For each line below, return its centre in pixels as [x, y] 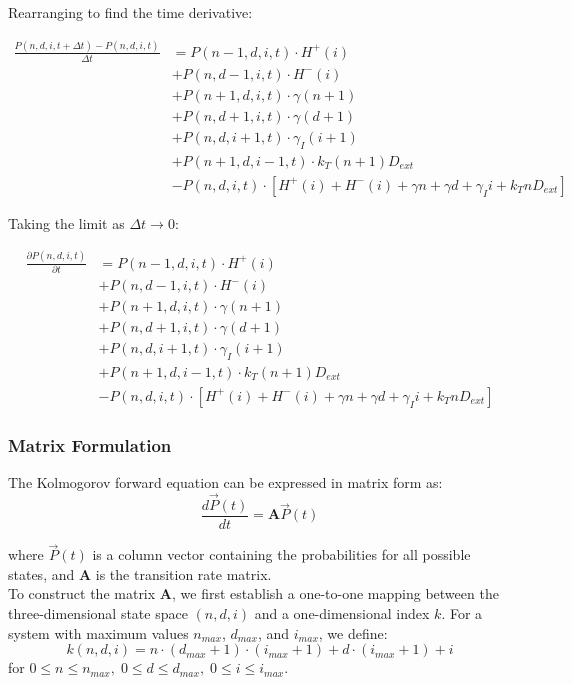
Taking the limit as [66, 222]
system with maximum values [98, 632]
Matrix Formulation [90, 444]
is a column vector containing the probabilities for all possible [281, 554]
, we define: [353, 632]
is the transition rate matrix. [183, 573]
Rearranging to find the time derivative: [130, 12]
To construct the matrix [82, 593]
